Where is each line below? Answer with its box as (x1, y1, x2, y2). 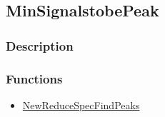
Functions (6, 69, 63, 87)
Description (6, 36, 74, 54)
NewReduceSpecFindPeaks (22, 97, 140, 112)
